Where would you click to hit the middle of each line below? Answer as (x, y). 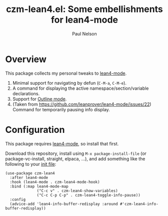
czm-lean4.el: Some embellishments (85, 9)
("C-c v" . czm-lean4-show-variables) (77, 191)
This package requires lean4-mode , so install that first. (62, 143)
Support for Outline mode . (39, 99)
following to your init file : (31, 164)
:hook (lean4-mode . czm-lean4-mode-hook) (55, 182)
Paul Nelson (85, 34)
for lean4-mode (85, 20)
